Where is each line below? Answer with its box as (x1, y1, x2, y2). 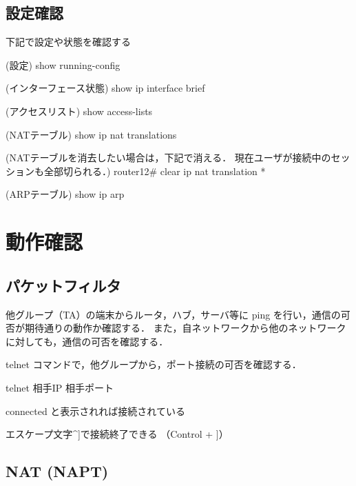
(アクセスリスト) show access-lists (6, 103, 153, 118)
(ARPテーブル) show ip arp (6, 187, 125, 201)
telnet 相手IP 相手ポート (6, 380, 114, 394)
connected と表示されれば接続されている (6, 403, 185, 418)
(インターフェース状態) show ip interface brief (6, 81, 205, 95)
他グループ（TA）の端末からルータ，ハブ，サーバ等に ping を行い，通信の (6, 307, 341, 321)
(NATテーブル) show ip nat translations (6, 127, 177, 141)
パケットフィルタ (6, 274, 121, 296)
